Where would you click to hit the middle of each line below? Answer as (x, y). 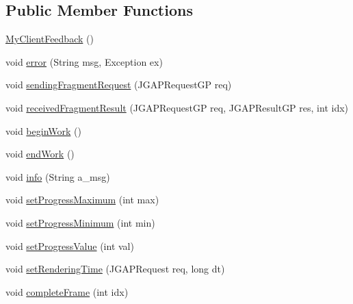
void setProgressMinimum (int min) (80, 222)
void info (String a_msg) (58, 176)
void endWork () (40, 154)
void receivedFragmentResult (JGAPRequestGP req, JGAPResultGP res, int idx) (177, 107)
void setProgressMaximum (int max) (82, 200)
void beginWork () (43, 130)
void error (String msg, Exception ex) (84, 61)
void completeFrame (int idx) (67, 291)
